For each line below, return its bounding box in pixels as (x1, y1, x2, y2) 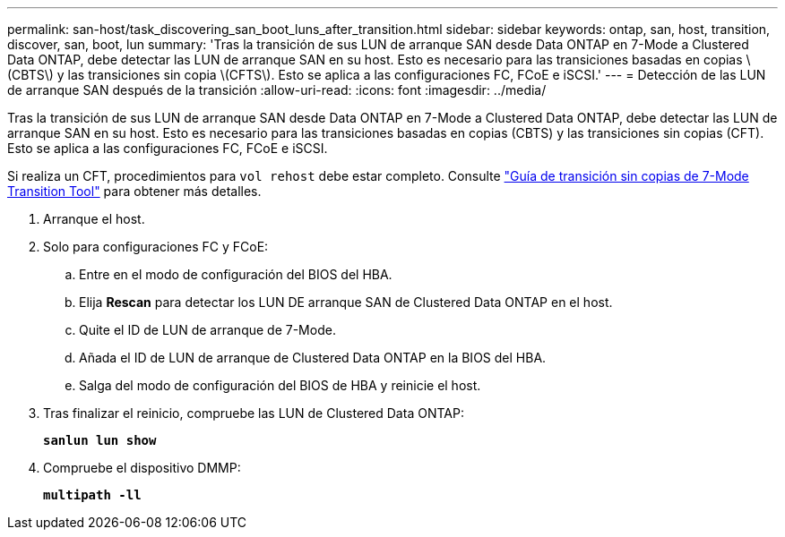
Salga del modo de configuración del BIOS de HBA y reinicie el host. (79, 378, 481, 393)
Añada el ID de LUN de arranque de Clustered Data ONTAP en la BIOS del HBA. (79, 350, 547, 365)
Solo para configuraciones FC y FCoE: (43, 239, 269, 254)
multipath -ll (43, 488, 142, 502)
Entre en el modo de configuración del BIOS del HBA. (79, 267, 392, 282)
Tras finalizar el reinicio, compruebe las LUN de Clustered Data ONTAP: (43, 405, 464, 421)
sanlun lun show (43, 433, 157, 447)
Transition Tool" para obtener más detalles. (7, 183, 262, 199)
